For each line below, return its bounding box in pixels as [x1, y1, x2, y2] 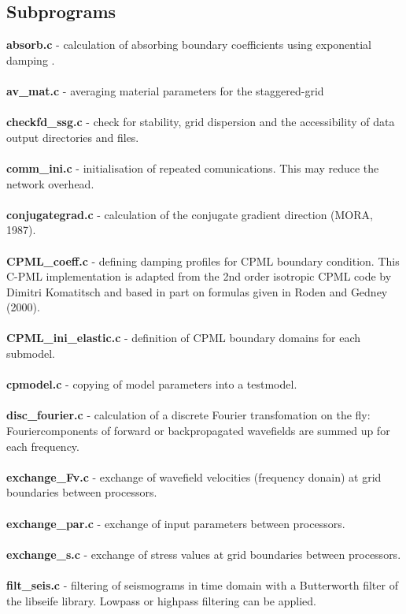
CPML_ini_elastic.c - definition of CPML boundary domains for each [6, 329, 361, 346]
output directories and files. [6, 128, 139, 145]
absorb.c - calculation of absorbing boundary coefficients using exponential [6, 36, 371, 53]
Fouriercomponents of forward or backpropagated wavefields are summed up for [6, 422, 390, 439]
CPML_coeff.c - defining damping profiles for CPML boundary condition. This [6, 252, 400, 269]
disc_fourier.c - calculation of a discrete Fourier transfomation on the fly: [6, 407, 371, 423]
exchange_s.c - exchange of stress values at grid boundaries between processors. [6, 545, 401, 562]
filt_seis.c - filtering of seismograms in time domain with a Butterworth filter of [6, 576, 398, 593]
